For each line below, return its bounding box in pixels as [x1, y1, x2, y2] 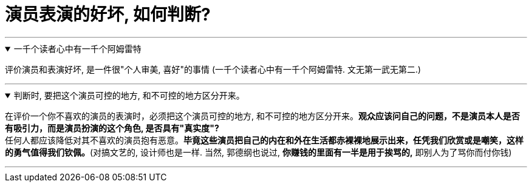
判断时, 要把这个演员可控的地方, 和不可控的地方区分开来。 [13, 90, 245, 100]
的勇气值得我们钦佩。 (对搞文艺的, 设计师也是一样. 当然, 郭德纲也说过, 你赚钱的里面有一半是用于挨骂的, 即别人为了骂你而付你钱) [5, 146, 512, 157]
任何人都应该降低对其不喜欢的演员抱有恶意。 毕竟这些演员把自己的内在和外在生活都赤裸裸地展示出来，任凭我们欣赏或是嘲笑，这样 [5, 134, 523, 145]
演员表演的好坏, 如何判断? [5, 4, 211, 25]
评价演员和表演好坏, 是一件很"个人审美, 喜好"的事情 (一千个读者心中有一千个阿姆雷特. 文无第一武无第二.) [5, 64, 421, 74]
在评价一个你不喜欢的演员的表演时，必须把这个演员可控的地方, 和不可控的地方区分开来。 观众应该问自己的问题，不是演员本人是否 [5, 110, 520, 121]
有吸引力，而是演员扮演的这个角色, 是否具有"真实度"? [5, 122, 219, 133]
